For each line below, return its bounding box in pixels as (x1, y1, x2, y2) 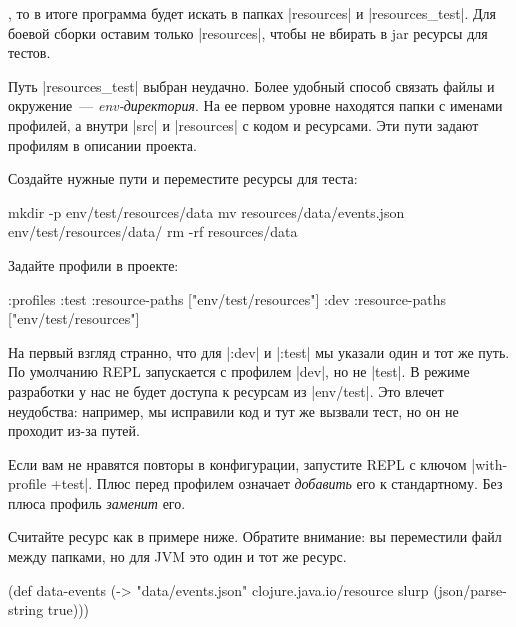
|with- (471, 453, 508, 474)
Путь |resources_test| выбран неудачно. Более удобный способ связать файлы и (8, 75, 495, 96)
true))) (47, 599, 90, 620)
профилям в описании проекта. (8, 134, 197, 155)
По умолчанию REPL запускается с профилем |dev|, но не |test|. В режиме (8, 361, 470, 382)
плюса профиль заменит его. (8, 492, 186, 513)
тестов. (8, 42, 51, 63)
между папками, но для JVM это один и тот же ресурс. (8, 546, 347, 567)
